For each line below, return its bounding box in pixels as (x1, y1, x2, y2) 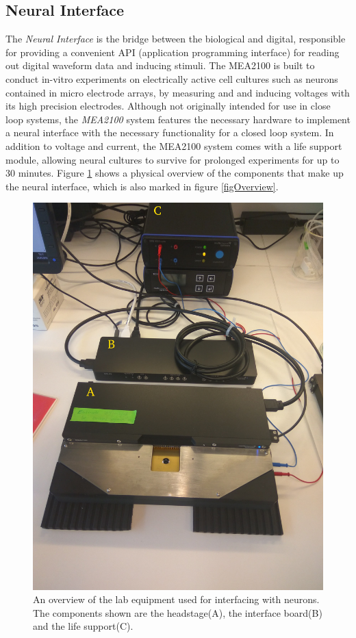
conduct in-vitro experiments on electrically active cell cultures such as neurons (5, 71, 338, 86)
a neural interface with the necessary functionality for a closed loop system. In (5, 125, 334, 140)
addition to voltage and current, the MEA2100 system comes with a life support (5, 138, 342, 153)
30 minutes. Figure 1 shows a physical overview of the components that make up (5, 166, 344, 180)
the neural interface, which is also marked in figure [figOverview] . (5, 179, 279, 193)
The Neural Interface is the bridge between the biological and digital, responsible (5, 31, 346, 46)
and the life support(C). (33, 619, 133, 633)
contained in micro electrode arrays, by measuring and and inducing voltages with (5, 85, 350, 99)
